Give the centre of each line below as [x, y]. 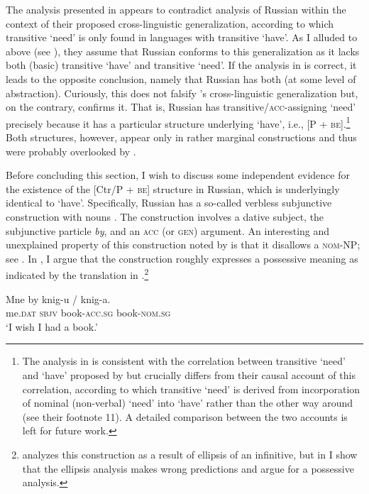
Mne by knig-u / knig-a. [58, 298]
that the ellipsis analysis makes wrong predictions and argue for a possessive [188, 468]
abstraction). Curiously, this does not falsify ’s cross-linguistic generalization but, [182, 93]
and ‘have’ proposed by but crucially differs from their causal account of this [189, 374]
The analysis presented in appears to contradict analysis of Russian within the [176, 9]
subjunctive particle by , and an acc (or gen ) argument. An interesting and [168, 230]
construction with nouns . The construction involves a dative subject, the [165, 216]
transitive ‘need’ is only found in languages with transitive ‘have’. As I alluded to [182, 37]
